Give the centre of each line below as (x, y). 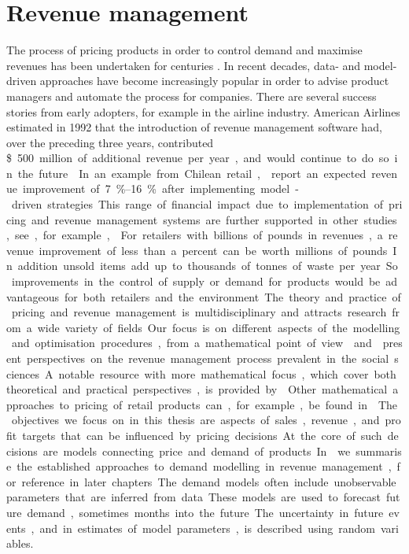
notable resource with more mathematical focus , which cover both (227, 373)
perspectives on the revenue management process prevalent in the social (208, 358)
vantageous (33, 296)
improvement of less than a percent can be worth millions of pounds (213, 250)
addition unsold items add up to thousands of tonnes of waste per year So (208, 266)
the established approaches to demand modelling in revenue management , (204, 466)
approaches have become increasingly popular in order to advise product (214, 81)
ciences (23, 373)
